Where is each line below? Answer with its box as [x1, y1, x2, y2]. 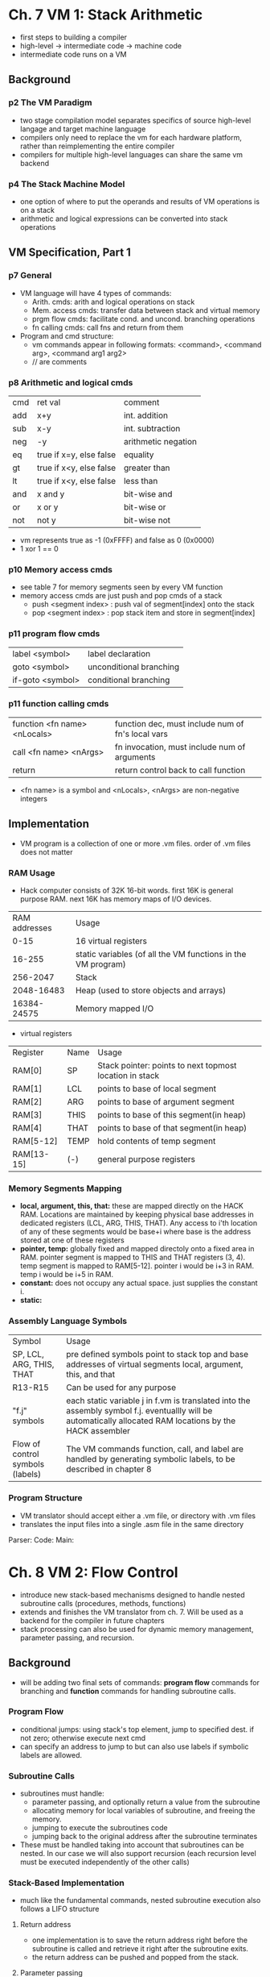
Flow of [12, 1438, 41, 1449]
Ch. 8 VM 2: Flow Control [8, 1563, 178, 1581]
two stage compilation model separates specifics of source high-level [19, 115, 252, 125]
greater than [123, 462, 170, 473]
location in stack [97, 1070, 160, 1081]
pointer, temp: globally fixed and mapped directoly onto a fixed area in [19, 1244, 255, 1254]
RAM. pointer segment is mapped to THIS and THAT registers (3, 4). [19, 1252, 246, 1263]
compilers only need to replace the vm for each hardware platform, [19, 132, 243, 142]
